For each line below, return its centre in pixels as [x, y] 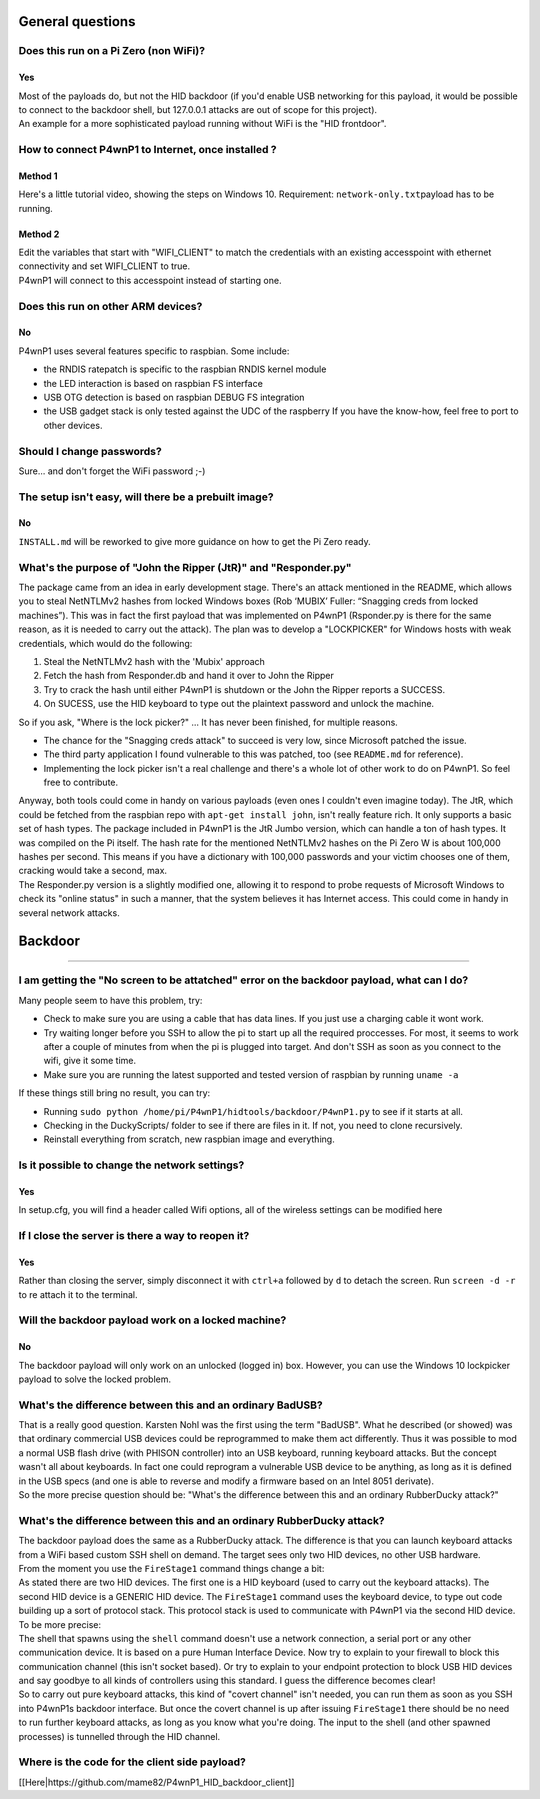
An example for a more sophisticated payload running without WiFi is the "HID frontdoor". [202, 124]
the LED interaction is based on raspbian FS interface [153, 383]
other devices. [73, 425]
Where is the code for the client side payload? [132, 1762]
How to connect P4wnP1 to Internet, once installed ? [147, 150]
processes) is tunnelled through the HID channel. [119, 1736]
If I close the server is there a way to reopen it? [134, 1235]
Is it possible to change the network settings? [131, 1165]
